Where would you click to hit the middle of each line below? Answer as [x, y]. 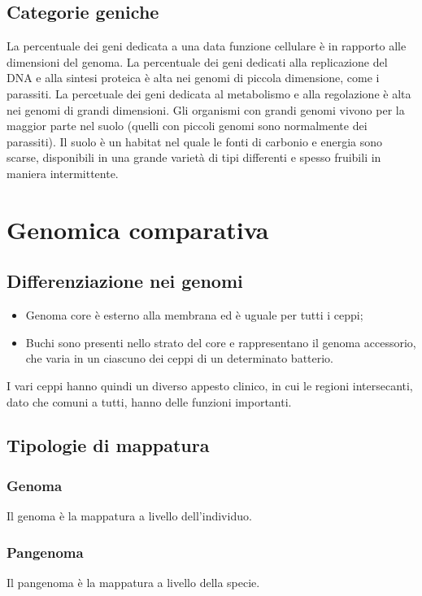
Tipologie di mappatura [108, 445]
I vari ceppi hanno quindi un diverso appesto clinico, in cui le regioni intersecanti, [210, 385]
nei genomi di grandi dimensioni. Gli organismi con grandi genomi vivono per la [206, 109]
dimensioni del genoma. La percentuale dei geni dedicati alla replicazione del [197, 61]
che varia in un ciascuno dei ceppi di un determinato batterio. [180, 358]
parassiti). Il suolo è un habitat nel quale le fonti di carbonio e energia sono [195, 141]
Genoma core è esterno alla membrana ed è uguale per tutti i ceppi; [194, 315]
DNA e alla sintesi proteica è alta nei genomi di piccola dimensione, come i [193, 78]
